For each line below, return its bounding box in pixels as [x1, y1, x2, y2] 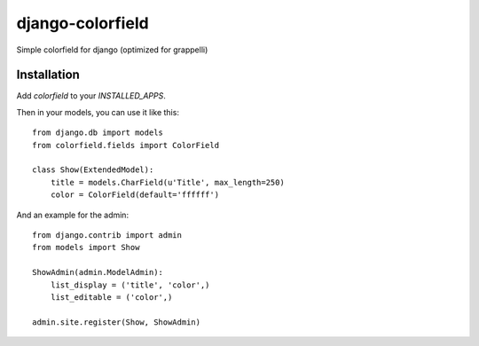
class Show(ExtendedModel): [32, 165, 154, 175]
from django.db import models [32, 128, 164, 138]
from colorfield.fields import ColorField [32, 140, 220, 150]
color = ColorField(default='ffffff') [50, 190, 220, 200]
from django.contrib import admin [32, 230, 182, 240]
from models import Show [32, 242, 140, 253]
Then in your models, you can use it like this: [16, 106, 179, 117]
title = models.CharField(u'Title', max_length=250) [50, 177, 286, 187]
